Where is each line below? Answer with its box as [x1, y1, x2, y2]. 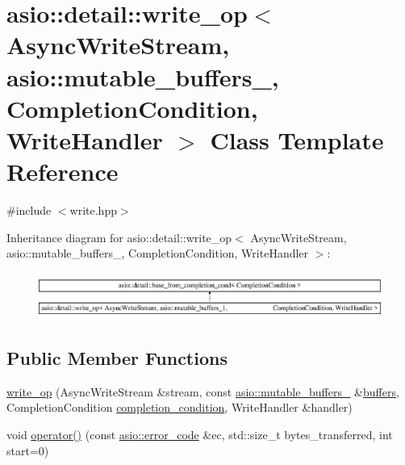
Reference [6, 155, 119, 188]
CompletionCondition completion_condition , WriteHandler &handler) [6, 399, 353, 416]
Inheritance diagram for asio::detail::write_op [6, 228, 232, 245]
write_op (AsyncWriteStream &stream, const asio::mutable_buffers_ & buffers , [6, 383, 399, 400]
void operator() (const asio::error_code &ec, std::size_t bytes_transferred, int [6, 426, 393, 443]
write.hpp [69, 202, 117, 219]
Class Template [210, 123, 384, 156]
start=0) [6, 442, 49, 459]
